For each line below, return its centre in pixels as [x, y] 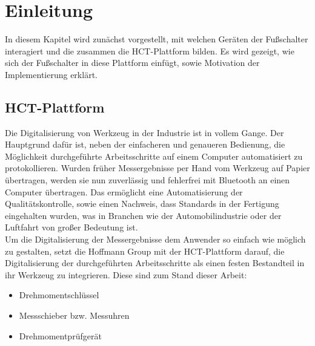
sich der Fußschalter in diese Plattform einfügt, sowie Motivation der [132, 63]
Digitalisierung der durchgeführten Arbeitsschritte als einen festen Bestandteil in [155, 263]
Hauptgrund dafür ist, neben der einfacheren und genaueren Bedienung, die [145, 144]
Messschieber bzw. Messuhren [74, 315]
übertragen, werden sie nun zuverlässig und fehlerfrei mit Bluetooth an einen [148, 180]
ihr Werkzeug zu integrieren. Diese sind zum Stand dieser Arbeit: [126, 274]
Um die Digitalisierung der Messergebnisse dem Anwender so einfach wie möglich [155, 239]
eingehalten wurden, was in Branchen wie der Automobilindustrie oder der [143, 215]
